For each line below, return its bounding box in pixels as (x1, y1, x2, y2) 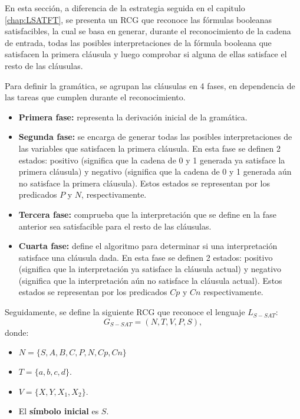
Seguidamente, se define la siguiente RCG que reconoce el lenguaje (5, 306, 245, 318)
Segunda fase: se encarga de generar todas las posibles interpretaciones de (18, 130, 292, 143)
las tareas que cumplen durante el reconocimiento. (5, 91, 186, 103)
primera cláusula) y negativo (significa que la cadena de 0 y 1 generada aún (18, 165, 292, 178)
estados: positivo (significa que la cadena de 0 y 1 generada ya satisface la (18, 153, 285, 166)
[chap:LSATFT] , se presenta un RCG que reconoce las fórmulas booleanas (5, 13, 272, 25)
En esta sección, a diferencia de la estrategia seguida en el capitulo (5, 2, 245, 14)
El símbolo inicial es (18, 405, 99, 417)
